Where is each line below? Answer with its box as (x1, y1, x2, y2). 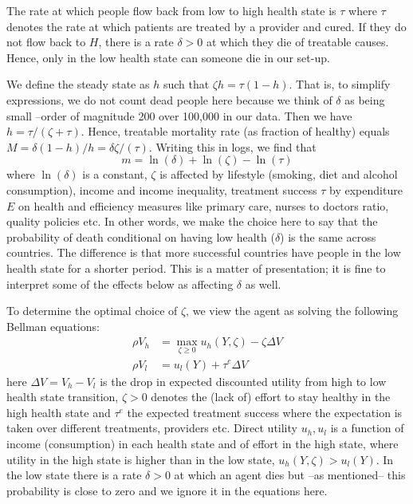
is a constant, (82, 166, 147, 183)
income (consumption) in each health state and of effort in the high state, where (6, 435, 399, 451)
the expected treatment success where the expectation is (127, 404, 403, 420)
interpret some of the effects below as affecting (6, 275, 234, 292)
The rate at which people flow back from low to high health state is (6, 2, 336, 18)
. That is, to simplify (289, 76, 391, 93)
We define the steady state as (6, 76, 150, 93)
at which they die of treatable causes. (206, 33, 389, 50)
